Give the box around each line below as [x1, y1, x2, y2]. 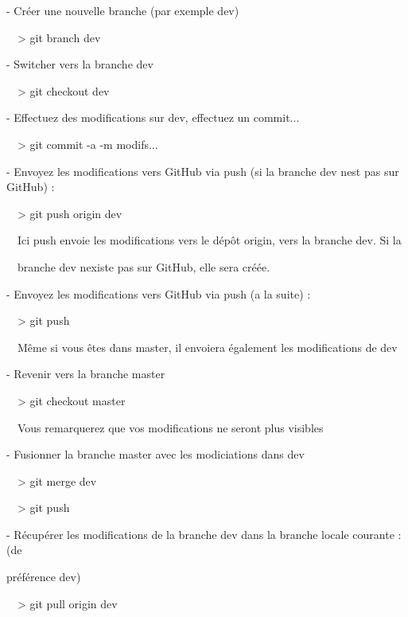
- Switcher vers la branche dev [6, 56, 153, 72]
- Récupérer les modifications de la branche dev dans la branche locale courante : [6, 525, 402, 542]
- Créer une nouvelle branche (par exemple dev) [6, 2, 239, 18]
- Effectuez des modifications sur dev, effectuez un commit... [6, 109, 300, 126]
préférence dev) [6, 568, 81, 585]
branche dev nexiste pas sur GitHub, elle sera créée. [17, 258, 270, 275]
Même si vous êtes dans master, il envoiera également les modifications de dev [17, 338, 398, 355]
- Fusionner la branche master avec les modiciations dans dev [6, 446, 305, 463]
